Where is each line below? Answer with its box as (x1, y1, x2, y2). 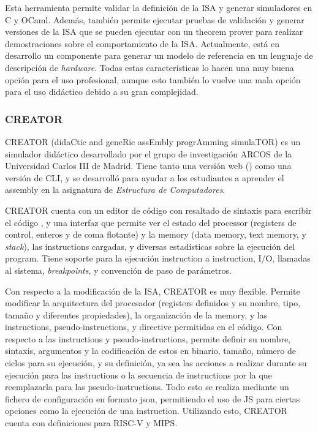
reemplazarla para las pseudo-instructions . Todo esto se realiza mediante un (5, 380, 289, 393)
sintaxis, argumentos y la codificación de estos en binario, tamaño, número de (5, 344, 296, 357)
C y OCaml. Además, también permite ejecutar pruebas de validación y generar (5, 13, 305, 26)
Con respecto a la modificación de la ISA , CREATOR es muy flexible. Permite (5, 284, 300, 297)
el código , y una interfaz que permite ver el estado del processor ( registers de (5, 216, 297, 228)
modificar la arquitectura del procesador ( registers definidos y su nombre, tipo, (5, 296, 301, 309)
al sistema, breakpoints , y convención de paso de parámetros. (5, 263, 232, 276)
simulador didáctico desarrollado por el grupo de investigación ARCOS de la (5, 147, 292, 160)
